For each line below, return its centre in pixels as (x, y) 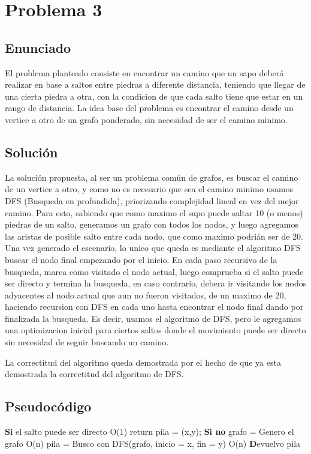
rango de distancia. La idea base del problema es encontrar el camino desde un (149, 108)
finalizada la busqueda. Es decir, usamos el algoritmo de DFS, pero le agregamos (153, 318)
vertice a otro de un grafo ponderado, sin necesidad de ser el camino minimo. (146, 119)
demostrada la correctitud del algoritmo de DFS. (94, 374)
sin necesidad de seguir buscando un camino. (87, 342)
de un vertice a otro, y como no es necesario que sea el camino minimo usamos (149, 189)
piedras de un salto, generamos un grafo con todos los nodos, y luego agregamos (152, 224)
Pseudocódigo (48, 406)
